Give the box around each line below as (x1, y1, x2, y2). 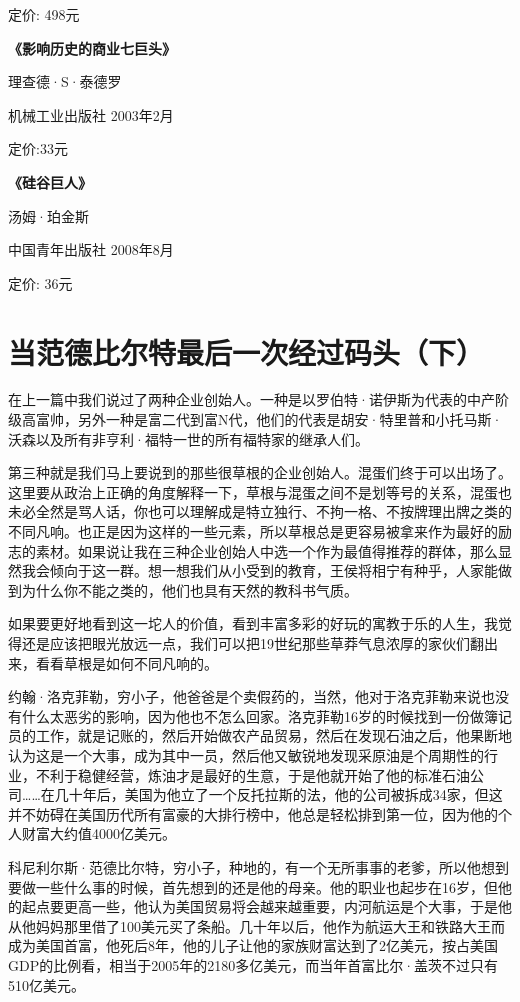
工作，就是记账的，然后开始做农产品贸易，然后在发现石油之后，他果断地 (35, 725, 512, 746)
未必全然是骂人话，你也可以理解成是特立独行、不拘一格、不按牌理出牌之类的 (8, 501, 512, 522)
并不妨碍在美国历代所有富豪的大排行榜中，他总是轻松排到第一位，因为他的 (8, 803, 498, 824)
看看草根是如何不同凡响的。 (35, 652, 218, 673)
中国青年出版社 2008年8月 (8, 239, 174, 260)
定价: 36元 (8, 272, 73, 293)
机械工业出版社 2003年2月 (8, 104, 174, 125)
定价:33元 (8, 138, 68, 159)
